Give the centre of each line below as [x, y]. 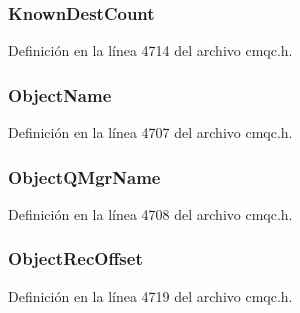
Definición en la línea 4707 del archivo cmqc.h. [150, 132]
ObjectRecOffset [75, 258]
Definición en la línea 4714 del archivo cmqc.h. [150, 50]
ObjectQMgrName [84, 176]
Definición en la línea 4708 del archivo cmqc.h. [150, 213]
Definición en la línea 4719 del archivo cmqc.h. [150, 295]
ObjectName [60, 94]
